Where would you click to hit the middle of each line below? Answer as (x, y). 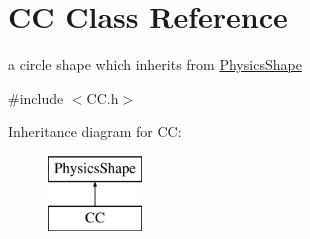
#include (36, 97)
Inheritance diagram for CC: (95, 131)
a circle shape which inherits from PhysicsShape (155, 64)
